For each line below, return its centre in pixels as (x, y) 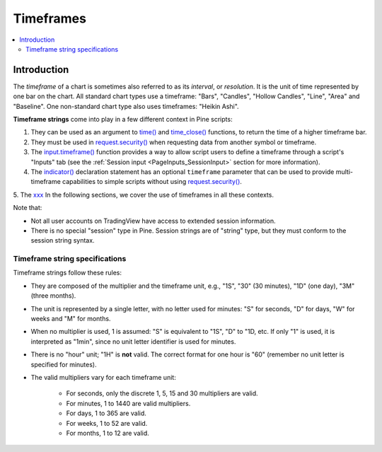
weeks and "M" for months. (71, 319)
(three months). (53, 296)
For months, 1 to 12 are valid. (108, 433)
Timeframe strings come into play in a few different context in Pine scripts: (123, 120)
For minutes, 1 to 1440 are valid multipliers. (128, 403)
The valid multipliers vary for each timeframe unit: (103, 377)
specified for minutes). (64, 364)
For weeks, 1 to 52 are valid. (107, 423)
